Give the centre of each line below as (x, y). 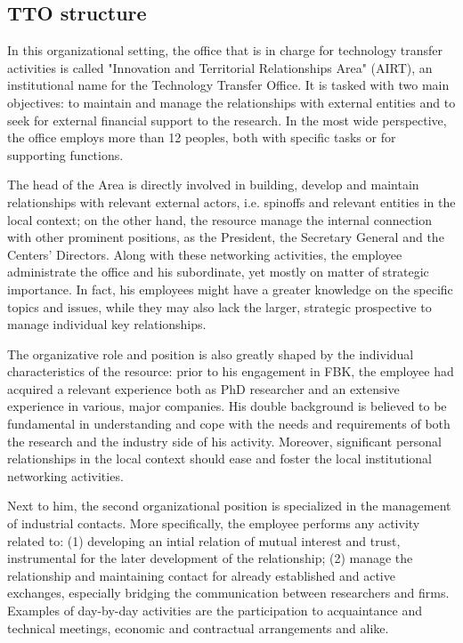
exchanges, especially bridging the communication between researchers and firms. (228, 593)
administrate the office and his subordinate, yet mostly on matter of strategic (218, 272)
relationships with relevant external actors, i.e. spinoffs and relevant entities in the (231, 201)
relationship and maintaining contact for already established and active (201, 575)
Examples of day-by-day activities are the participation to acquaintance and (215, 611)
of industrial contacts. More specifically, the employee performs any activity (214, 523)
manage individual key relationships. (107, 324)
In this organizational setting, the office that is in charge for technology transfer (225, 50)
